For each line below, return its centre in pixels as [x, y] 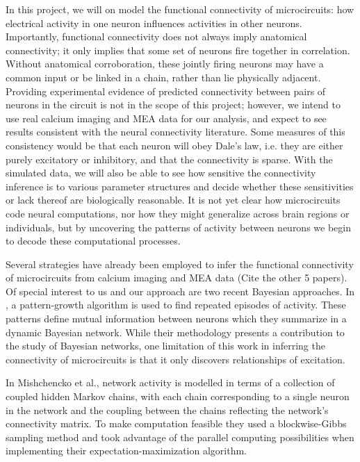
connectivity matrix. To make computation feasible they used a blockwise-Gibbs [176, 423]
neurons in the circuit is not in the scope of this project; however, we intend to [173, 105]
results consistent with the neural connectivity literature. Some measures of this [175, 132]
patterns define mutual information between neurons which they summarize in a [176, 319]
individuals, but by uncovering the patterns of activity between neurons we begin [178, 227]
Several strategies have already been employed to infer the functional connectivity [180, 264]
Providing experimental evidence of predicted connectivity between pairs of [166, 91]
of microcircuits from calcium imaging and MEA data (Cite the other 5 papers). [177, 278]
